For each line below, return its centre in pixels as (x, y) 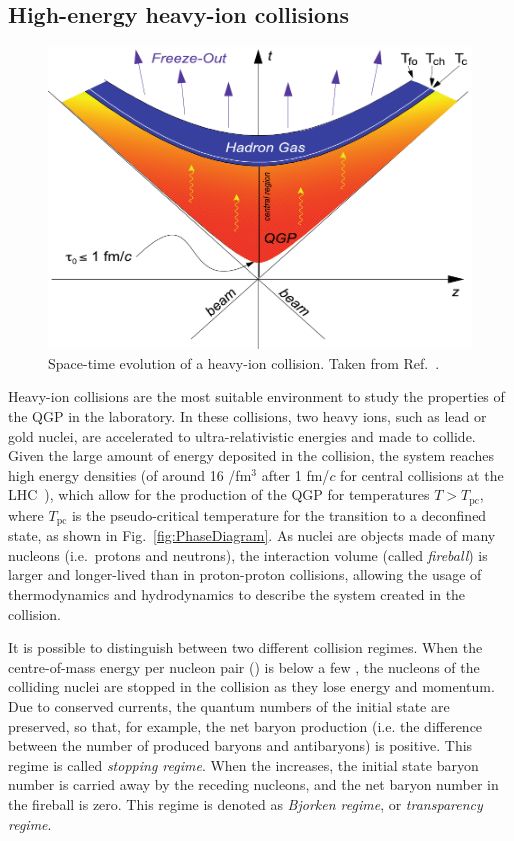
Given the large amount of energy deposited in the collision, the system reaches (251, 455)
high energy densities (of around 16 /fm (130, 474)
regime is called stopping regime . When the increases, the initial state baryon (243, 764)
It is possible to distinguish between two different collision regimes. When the (245, 647)
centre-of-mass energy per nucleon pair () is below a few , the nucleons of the (244, 666)
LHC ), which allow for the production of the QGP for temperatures (219, 494)
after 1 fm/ (295, 474)
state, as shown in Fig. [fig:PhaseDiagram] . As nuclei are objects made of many (252, 535)
